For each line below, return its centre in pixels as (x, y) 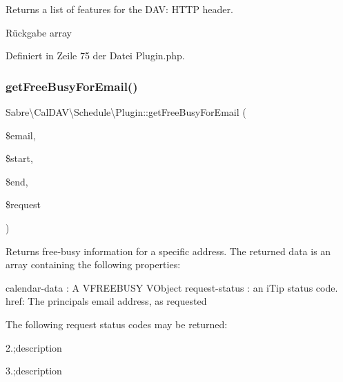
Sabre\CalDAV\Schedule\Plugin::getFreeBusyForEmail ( (126, 112)
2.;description (34, 347)
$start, (19, 158)
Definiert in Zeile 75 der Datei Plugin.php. (95, 56)
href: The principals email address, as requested (106, 301)
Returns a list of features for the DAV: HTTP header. (119, 9)
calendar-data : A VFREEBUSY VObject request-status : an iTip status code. (172, 287)
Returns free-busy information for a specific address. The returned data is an (168, 251)
